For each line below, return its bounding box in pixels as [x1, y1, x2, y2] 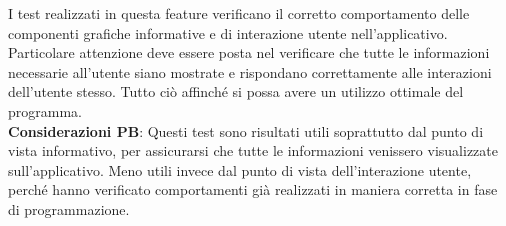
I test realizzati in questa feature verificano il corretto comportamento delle [8, 3, 470, 23]
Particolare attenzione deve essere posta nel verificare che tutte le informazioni [8, 42, 490, 63]
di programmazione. [8, 198, 130, 219]
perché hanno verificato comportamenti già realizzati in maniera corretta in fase [8, 179, 498, 200]
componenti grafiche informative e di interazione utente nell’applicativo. [8, 22, 448, 43]
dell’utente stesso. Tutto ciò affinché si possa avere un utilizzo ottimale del [8, 81, 464, 102]
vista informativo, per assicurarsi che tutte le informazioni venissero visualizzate [8, 140, 498, 161]
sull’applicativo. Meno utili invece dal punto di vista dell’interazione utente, [8, 159, 472, 180]
